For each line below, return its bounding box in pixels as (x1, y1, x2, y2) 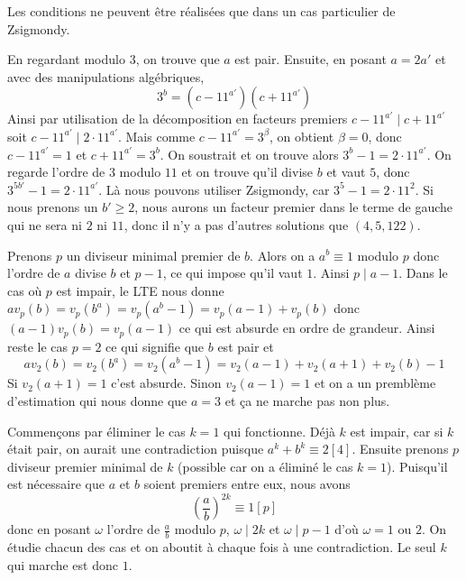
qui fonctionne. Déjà (224, 421, 335, 440)
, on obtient (270, 126, 334, 145)
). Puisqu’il (387, 456, 448, 475)
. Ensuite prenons (352, 439, 449, 458)
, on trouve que (135, 50, 220, 69)
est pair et (217, 336, 274, 355)
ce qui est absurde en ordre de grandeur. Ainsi (178, 318, 435, 337)
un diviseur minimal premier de (66, 245, 241, 264)
